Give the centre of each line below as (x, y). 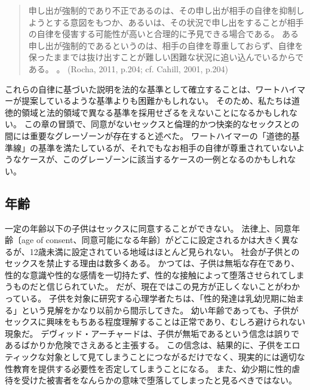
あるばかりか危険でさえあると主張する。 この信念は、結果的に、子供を (144, 345)
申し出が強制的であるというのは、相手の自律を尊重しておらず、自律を (166, 45)
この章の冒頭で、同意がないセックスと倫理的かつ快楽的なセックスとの (162, 124)
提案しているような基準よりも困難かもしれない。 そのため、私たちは (156, 101)
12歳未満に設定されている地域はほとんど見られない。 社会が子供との (165, 251)
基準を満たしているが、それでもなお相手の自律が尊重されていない (167, 147)
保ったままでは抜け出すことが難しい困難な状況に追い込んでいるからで (166, 57)
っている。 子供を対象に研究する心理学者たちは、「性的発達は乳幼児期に (146, 298)
